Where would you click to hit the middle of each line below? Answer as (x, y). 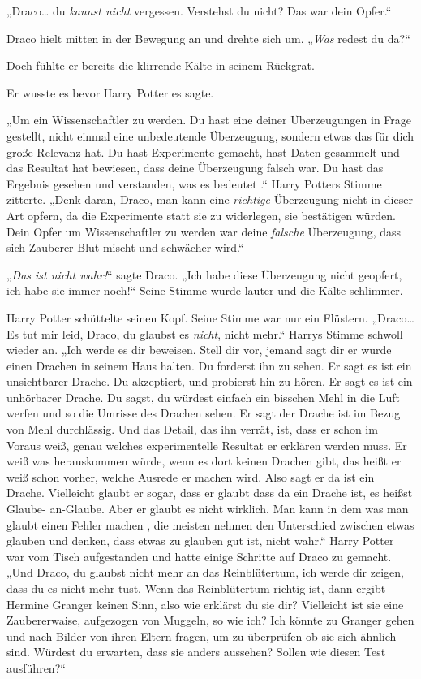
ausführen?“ (36, 667)
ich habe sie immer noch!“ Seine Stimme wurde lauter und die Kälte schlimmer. (205, 290)
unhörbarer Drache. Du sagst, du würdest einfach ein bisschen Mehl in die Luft (203, 397)
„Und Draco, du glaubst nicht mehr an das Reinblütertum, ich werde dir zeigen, (205, 572)
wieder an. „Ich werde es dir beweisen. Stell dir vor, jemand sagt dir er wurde (199, 350)
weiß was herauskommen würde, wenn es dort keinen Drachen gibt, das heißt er (204, 461)
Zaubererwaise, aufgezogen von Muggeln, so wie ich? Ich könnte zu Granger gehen (210, 620)
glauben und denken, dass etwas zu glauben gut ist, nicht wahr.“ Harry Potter (200, 541)
